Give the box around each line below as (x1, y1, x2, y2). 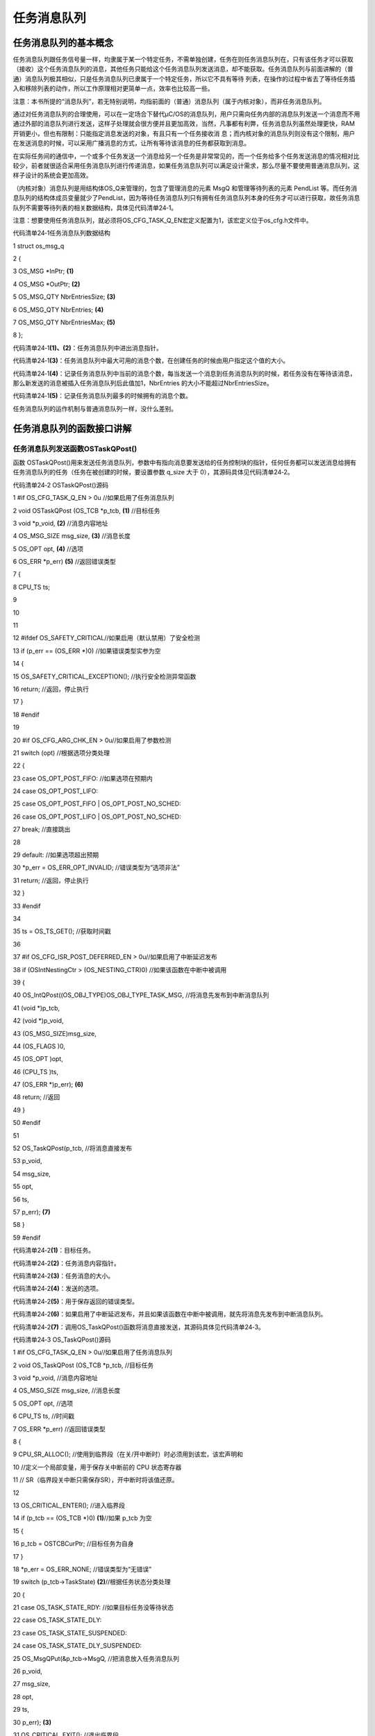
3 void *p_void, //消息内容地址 (12, 1374, 99, 1382)
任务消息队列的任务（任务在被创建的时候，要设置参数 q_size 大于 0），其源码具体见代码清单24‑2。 (12, 468, 294, 476)
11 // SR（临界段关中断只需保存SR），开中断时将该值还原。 (12, 1476, 178, 1484)
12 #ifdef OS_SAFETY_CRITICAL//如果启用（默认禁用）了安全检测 (12, 634, 201, 642)
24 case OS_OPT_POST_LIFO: (12, 787, 99, 795)
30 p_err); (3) (12, 1718, 52, 1726)
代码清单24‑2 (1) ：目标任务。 (12, 1246, 95, 1255)
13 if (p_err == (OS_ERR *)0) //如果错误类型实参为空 (12, 646, 161, 655)
